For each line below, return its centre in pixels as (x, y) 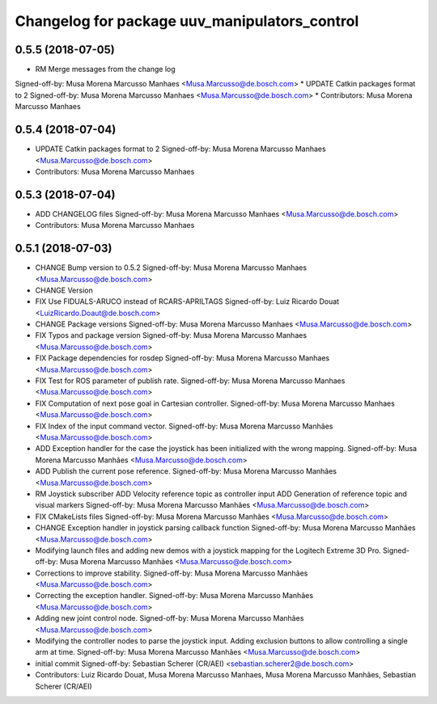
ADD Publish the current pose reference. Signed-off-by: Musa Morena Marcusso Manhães (186, 471)
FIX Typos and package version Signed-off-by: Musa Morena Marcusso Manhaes (171, 335)
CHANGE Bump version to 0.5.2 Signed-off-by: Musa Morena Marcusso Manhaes (171, 268)
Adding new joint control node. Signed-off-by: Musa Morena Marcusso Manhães (170, 618)
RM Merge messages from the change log (105, 70)
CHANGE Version (64, 290)
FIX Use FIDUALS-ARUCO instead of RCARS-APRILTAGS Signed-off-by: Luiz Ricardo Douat (187, 301)
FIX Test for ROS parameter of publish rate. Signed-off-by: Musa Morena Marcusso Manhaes (190, 381)
